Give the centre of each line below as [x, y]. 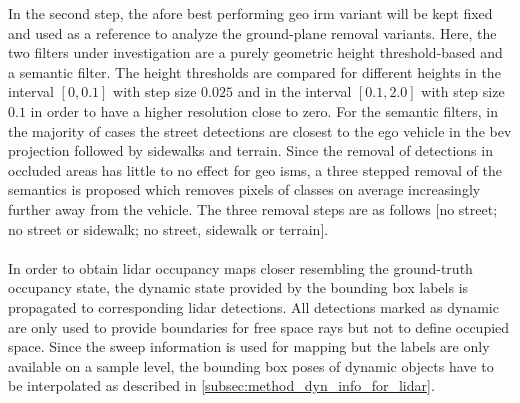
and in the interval [294, 91]
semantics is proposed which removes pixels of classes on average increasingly [244, 189]
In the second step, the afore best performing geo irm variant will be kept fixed [250, 13]
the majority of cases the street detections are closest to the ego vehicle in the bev [260, 130]
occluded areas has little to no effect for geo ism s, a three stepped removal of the [255, 169]
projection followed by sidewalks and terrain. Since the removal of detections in [250, 150]
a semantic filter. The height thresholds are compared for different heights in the [254, 71]
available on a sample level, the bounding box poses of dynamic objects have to [251, 365]
